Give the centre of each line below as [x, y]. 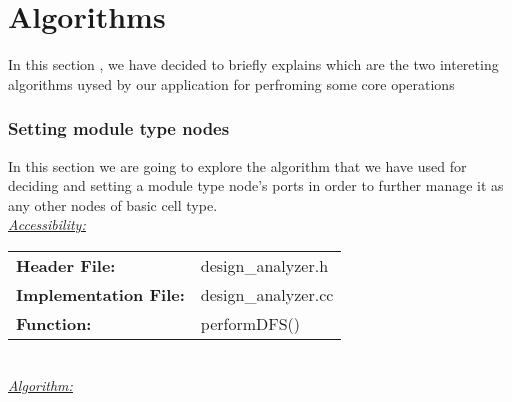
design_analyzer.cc [267, 294]
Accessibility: [47, 224]
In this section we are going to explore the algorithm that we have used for [237, 165]
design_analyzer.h [264, 265]
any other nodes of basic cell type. [113, 204]
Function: [54, 323]
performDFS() [250, 323]
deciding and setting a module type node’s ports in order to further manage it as [256, 185]
